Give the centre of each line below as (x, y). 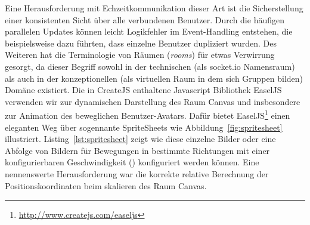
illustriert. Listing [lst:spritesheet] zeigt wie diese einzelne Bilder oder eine (140, 139)
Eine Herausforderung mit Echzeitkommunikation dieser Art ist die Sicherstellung (154, 8)
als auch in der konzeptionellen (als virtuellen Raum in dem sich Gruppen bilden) (154, 78)
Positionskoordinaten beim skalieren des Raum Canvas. (106, 185)
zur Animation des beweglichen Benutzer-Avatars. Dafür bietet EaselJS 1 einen (148, 114)
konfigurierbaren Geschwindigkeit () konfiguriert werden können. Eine (132, 162)
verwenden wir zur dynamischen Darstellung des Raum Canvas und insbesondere (153, 101)
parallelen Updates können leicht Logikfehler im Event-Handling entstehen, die (149, 31)
